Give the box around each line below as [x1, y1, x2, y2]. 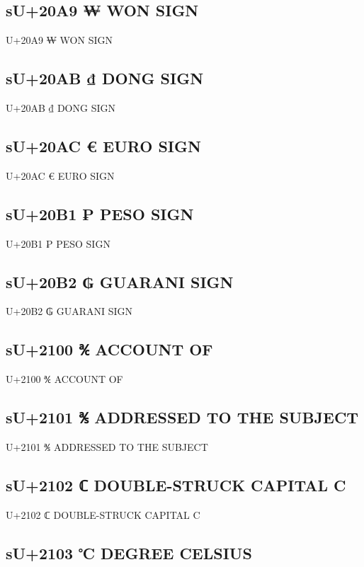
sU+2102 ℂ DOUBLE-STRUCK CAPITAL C [6, 474, 346, 496]
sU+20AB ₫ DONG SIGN [6, 67, 204, 89]
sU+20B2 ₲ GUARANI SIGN [6, 270, 234, 292]
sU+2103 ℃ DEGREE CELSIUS [6, 542, 252, 563]
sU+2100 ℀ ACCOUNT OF [6, 338, 213, 360]
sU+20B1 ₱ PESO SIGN [6, 202, 194, 224]
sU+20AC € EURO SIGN [6, 134, 201, 156]
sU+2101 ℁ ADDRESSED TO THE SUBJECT [6, 406, 359, 428]
